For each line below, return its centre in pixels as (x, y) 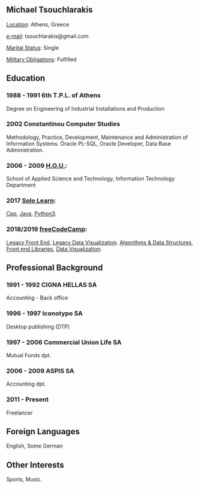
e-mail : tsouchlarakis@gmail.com (47, 36)
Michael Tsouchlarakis (50, 10)
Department (21, 185)
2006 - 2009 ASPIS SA (40, 371)
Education (26, 78)
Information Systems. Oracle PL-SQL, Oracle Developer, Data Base (89, 143)
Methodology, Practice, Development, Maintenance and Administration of (97, 137)
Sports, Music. (24, 479)
